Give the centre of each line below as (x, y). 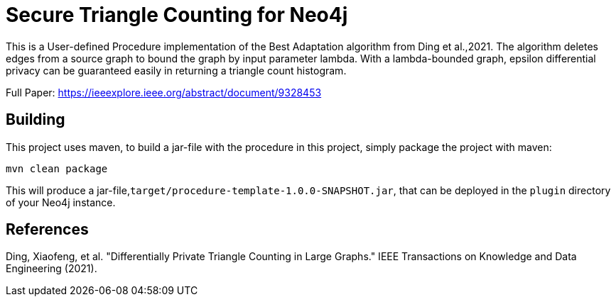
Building (36, 120)
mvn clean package (57, 168)
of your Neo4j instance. (61, 202)
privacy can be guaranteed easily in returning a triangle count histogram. (176, 70)
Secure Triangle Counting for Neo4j (177, 15)
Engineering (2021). (52, 269)
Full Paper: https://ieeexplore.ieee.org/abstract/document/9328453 (164, 92)
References (47, 230)
